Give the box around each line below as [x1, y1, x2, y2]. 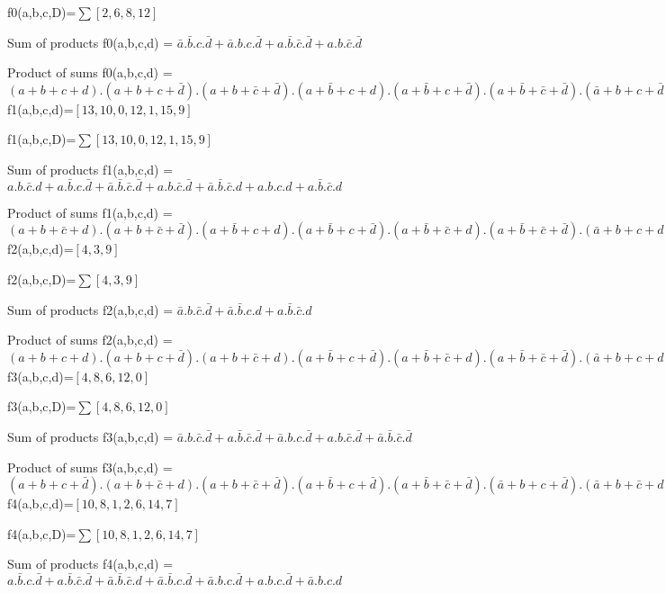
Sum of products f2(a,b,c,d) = [7, 300, 174, 319]
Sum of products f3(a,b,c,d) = [7, 427, 174, 445]
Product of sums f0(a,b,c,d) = [7, 63, 173, 82]
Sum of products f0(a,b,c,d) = [7, 32, 174, 51]
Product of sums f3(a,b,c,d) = [7, 457, 173, 476]
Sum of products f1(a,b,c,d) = [7, 159, 174, 178]
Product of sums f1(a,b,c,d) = [7, 202, 173, 221]
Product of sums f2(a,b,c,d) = [7, 330, 173, 349]
